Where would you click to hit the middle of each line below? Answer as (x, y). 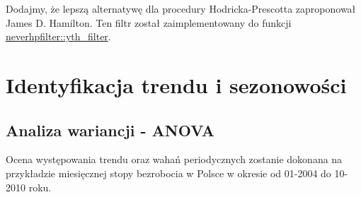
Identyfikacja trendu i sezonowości (176, 84)
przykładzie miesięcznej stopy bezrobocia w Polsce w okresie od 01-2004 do (168, 173)
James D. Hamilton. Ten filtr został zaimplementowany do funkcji (149, 22)
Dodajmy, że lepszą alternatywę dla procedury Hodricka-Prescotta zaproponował (181, 8)
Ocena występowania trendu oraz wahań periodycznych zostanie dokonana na (174, 159)
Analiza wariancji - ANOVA (110, 130)
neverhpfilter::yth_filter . (58, 36)
